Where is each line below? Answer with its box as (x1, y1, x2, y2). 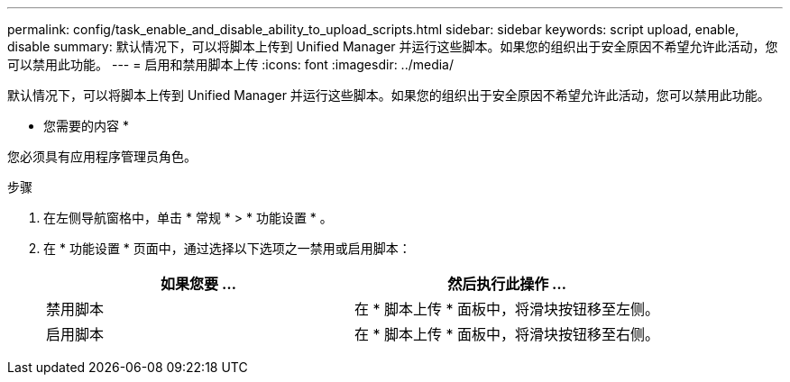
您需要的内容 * (43, 118, 129, 133)
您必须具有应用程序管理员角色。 (7, 149, 197, 164)
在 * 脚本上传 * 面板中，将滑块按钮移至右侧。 (354, 325, 660, 343)
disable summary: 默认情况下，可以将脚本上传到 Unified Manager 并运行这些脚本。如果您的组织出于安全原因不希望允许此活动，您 (7, 39, 778, 54)
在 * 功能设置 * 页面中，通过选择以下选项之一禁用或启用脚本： (43, 241, 411, 256)
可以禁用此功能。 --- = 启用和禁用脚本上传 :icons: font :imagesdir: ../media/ (7, 57, 455, 72)
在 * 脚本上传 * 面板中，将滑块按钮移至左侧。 (354, 300, 660, 318)
